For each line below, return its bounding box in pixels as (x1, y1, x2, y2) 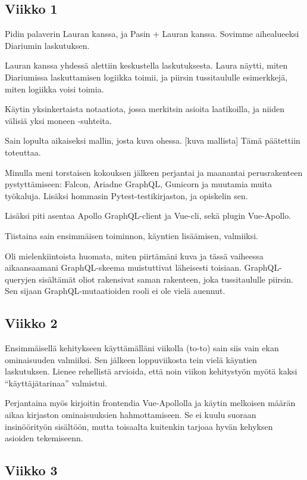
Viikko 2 (5, 314, 58, 332)
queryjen (5, 272, 36, 285)
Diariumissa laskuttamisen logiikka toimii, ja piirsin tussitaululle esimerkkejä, (5, 70, 288, 83)
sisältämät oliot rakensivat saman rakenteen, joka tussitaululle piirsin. (39, 272, 293, 285)
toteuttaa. (5, 145, 41, 158)
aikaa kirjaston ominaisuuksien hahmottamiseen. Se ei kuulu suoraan (5, 408, 256, 421)
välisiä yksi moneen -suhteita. (5, 114, 112, 126)
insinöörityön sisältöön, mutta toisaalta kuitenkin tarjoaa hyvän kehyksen (5, 420, 273, 432)
